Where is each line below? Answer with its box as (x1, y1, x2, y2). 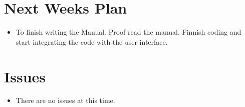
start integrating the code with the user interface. (16, 36, 168, 47)
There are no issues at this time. (16, 95, 115, 105)
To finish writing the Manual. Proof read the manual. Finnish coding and (16, 27, 241, 37)
